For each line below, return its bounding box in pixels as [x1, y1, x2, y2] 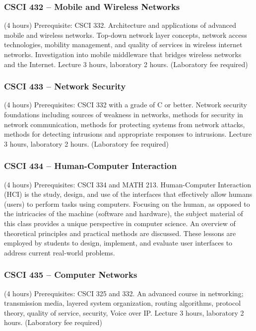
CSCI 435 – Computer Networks [4, 268, 137, 281]
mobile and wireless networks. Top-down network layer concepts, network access [4, 29, 247, 40]
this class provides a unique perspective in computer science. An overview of [4, 218, 236, 228]
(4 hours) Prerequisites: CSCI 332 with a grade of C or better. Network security [4, 99, 248, 110]
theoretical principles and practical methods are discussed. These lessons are [4, 228, 236, 238]
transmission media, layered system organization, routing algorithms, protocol [4, 298, 241, 308]
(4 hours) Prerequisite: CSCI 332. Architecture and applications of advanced [4, 20, 237, 30]
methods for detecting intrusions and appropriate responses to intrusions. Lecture [4, 129, 252, 139]
